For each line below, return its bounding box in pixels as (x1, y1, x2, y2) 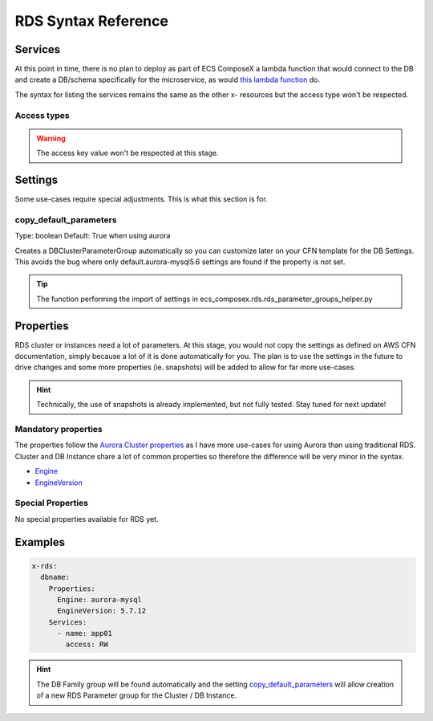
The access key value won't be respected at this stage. (36, 149, 219, 158)
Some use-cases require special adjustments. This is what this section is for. (14, 194, 268, 204)
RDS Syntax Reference (14, 12, 168, 30)
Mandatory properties (14, 424, 103, 435)
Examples (14, 535, 66, 549)
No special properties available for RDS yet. (14, 514, 160, 523)
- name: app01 (57, 629, 112, 638)
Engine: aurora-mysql (57, 595, 142, 604)
